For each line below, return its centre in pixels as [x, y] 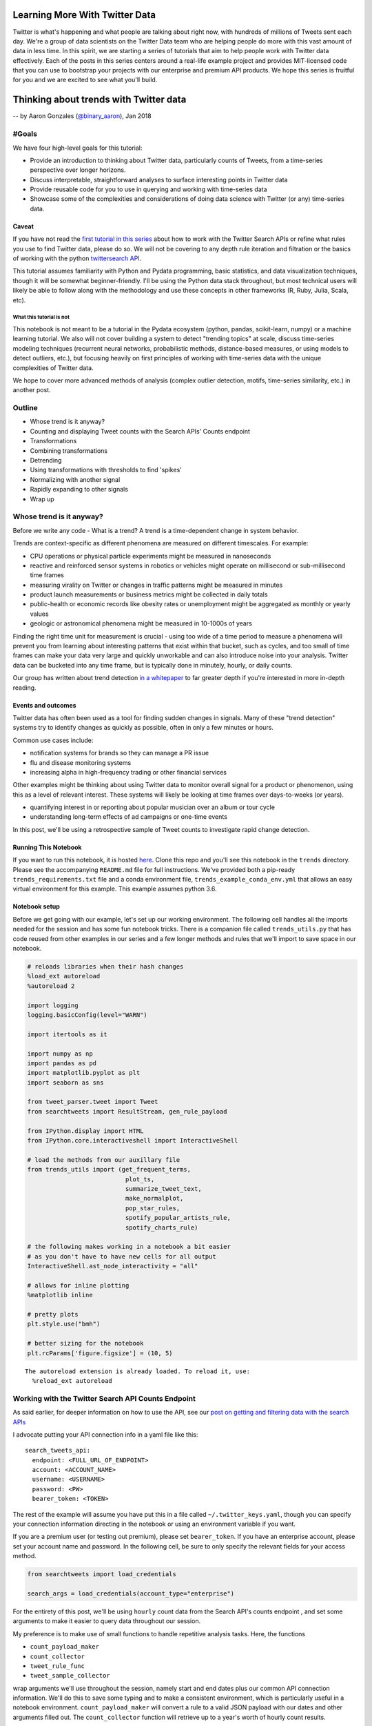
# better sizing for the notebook [85, 1344]
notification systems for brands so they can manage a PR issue [120, 753]
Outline [25, 408]
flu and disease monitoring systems [81, 762]
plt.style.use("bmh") [64, 1324]
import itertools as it [68, 1034]
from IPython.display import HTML [85, 1131]
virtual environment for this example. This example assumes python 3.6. [115, 889]
